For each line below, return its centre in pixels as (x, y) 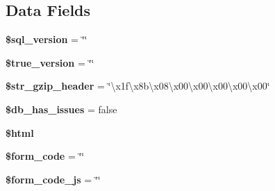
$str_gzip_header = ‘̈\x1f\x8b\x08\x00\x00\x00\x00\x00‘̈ (138, 86)
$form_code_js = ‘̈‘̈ (53, 179)
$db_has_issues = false (61, 109)
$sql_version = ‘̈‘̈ (47, 39)
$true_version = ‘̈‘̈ (50, 62)
